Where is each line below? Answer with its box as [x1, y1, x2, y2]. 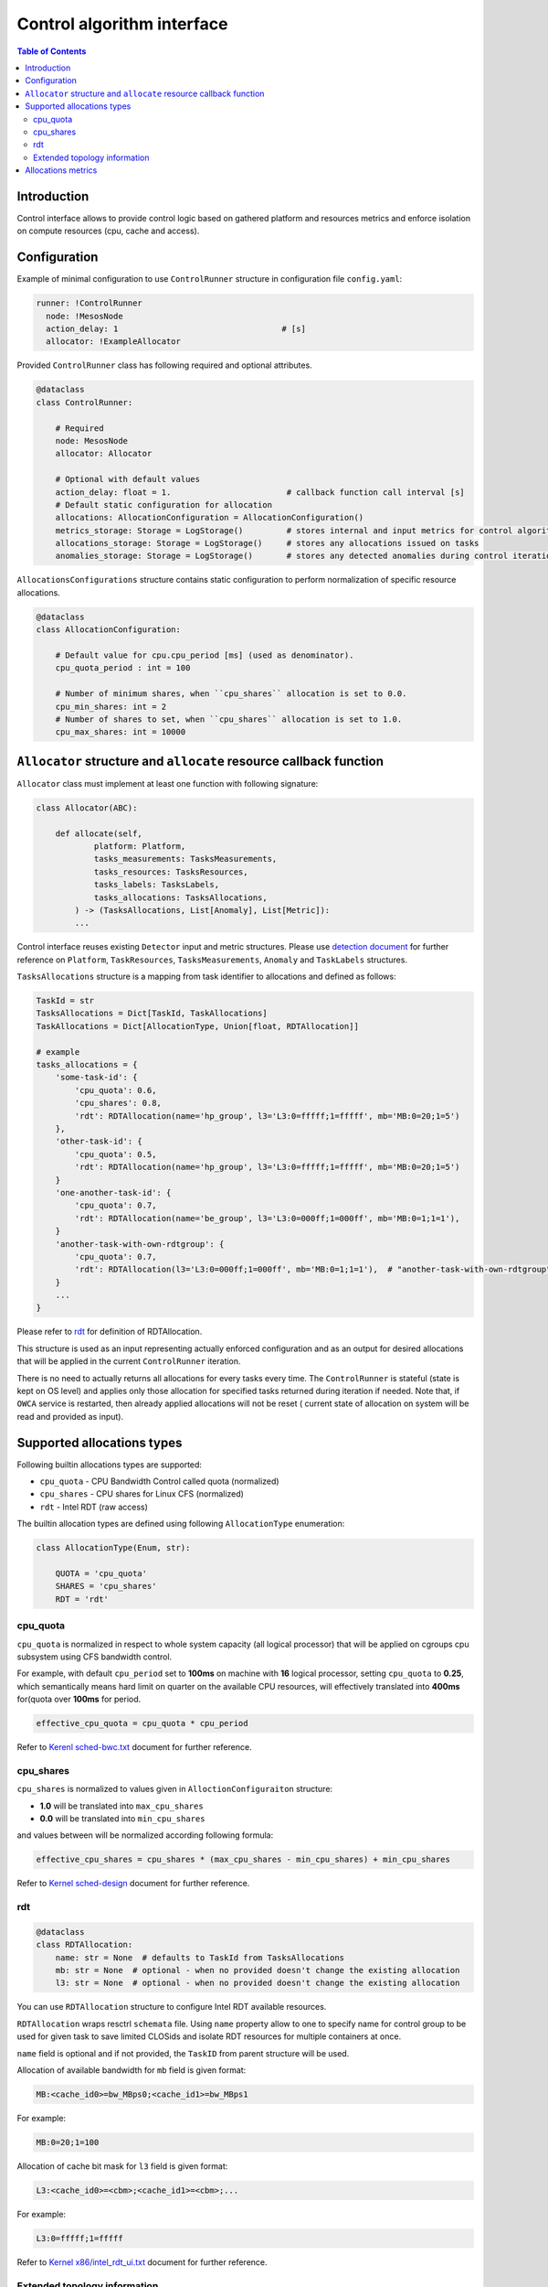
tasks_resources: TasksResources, [93, 866, 248, 877]
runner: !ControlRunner [36, 298, 143, 308]
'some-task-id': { [55, 1072, 138, 1083]
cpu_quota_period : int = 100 [55, 663, 191, 673]
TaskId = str [36, 995, 95, 1006]
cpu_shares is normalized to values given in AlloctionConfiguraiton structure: [16, 1784, 333, 1795]
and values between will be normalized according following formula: [16, 1830, 274, 1841]
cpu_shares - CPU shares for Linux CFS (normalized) [39, 1488, 244, 1499]
